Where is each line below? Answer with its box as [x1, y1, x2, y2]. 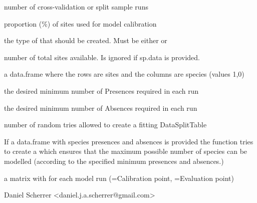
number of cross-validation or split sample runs [4, 2, 148, 12]
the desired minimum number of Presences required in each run [4, 85, 199, 96]
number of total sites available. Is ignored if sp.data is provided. [4, 52, 200, 62]
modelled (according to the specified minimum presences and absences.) [4, 155, 224, 166]
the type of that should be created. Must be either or [4, 35, 167, 46]
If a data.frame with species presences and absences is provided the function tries [4, 136, 253, 146]
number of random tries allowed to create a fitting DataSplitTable [4, 119, 207, 130]
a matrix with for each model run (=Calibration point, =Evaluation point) [4, 172, 234, 183]
